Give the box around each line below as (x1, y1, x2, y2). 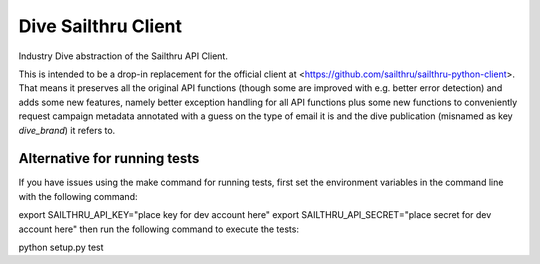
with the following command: (18, 190, 138, 202)
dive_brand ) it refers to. (18, 124, 116, 136)
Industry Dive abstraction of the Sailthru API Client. (18, 50, 229, 62)
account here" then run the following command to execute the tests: (18, 223, 300, 235)
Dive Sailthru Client (18, 15, 183, 37)
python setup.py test (18, 241, 104, 253)
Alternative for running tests (18, 150, 200, 167)
